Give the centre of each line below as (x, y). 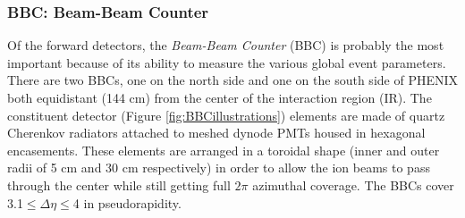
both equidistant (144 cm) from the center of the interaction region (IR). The (220, 97)
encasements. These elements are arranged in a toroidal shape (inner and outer (224, 150)
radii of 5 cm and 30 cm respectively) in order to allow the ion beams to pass (219, 168)
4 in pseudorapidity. (127, 202)
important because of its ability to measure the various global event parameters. (227, 62)
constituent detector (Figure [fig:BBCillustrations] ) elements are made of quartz (226, 115)
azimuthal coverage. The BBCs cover (353, 184)
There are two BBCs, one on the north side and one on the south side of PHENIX (232, 80)
